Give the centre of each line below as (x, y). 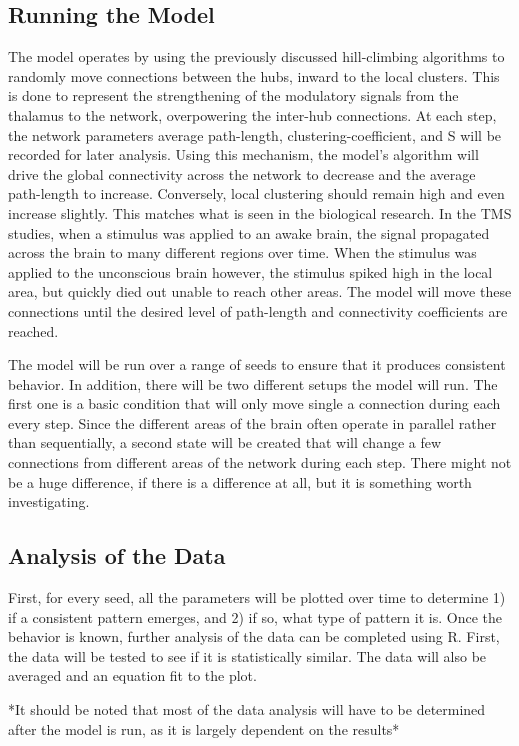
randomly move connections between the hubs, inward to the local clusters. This (254, 75)
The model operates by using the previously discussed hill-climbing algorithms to (256, 56)
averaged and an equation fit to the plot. (132, 675)
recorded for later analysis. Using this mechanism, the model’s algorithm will (243, 154)
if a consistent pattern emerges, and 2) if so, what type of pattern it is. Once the (255, 616)
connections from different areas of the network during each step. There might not (260, 462)
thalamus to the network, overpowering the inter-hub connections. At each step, (252, 114)
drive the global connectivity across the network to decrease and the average (242, 173)
